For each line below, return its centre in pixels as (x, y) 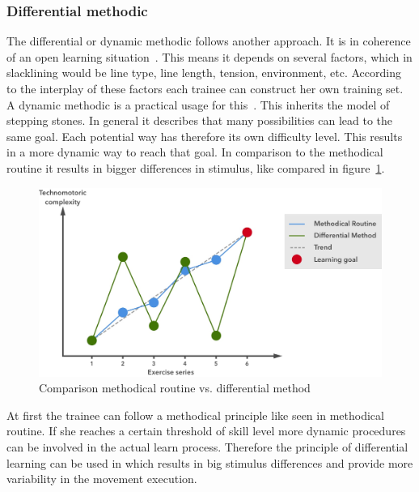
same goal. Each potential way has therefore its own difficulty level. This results (205, 136)
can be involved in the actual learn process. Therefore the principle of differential (207, 447)
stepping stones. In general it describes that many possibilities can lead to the (200, 120)
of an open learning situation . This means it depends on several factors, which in (209, 56)
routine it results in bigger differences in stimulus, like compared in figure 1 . (196, 167)
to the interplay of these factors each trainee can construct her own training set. (205, 88)
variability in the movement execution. (102, 479)
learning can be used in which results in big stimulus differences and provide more (210, 462)
